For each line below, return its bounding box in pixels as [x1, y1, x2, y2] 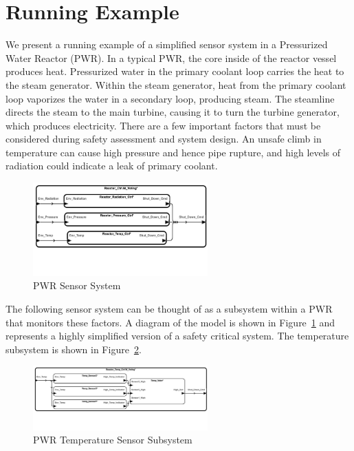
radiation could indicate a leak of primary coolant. [5, 158, 218, 173]
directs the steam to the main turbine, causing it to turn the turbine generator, [5, 105, 340, 119]
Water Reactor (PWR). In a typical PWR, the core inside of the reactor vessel [5, 50, 337, 65]
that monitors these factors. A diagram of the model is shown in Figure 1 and [5, 315, 335, 329]
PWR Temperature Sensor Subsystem [33, 432, 192, 447]
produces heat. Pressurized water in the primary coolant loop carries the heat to [5, 64, 344, 78]
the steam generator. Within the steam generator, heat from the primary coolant [5, 77, 346, 92]
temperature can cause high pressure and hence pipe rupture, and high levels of [5, 145, 341, 159]
